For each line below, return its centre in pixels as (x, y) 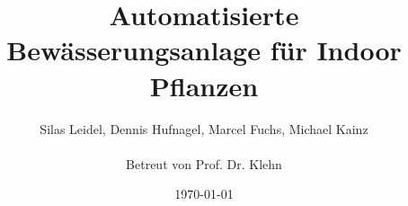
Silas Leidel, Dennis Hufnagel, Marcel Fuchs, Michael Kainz (204, 128)
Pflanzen (204, 85)
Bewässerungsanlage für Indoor (204, 50)
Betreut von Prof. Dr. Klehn (204, 163)
